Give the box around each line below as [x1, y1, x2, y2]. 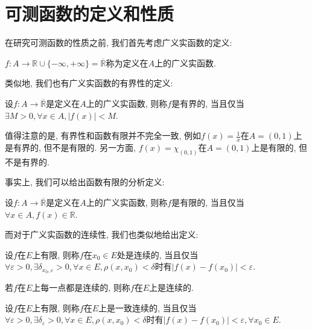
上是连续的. [149, 281, 194, 294]
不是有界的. [5, 155, 49, 168]
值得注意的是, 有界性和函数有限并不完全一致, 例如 [5, 129, 202, 142]
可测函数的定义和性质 [5, 1, 174, 26]
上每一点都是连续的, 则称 [32, 281, 130, 294]
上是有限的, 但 [251, 141, 307, 153]
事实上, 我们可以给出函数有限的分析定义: [5, 176, 165, 188]
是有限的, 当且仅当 [171, 195, 244, 208]
